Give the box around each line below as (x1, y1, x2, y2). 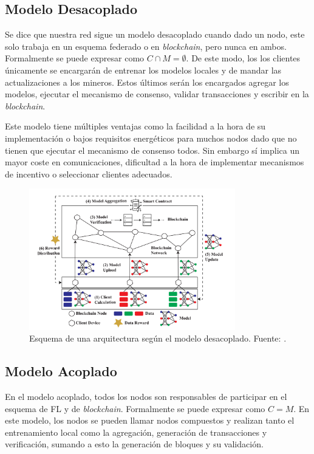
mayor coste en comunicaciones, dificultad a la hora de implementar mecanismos (5, 156, 304, 168)
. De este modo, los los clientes (186, 52, 301, 64)
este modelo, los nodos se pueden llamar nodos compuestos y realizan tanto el (5, 414, 295, 427)
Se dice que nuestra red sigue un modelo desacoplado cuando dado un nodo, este (5, 28, 305, 41)
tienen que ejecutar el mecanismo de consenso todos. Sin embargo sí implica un (5, 143, 299, 156)
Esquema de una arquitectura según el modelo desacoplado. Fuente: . (29, 332, 287, 345)
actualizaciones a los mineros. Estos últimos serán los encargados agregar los (5, 75, 289, 88)
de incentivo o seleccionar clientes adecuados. (5, 167, 172, 180)
